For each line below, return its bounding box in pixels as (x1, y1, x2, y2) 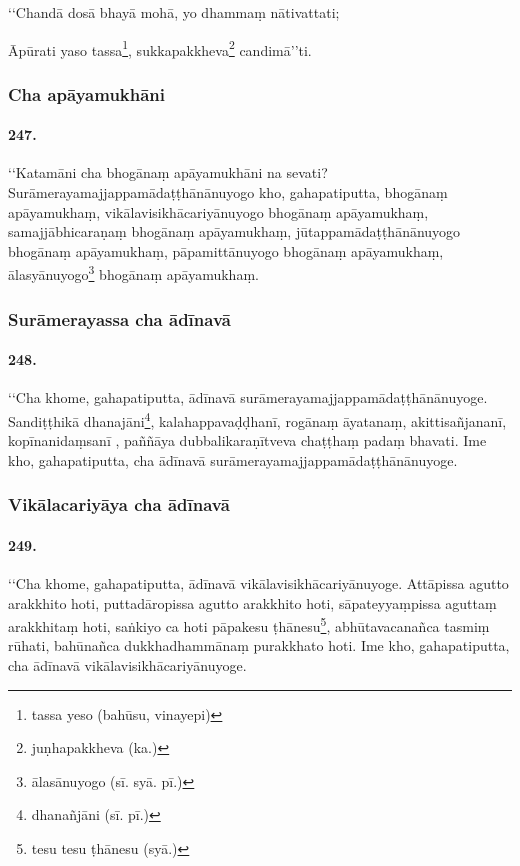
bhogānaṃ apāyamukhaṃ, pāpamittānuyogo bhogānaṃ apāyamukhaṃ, (8, 240, 444, 261)
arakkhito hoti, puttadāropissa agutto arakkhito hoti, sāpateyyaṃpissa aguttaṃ (8, 592, 497, 613)
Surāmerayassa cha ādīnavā (8, 306, 231, 331)
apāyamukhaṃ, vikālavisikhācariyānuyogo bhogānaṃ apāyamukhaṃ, (8, 201, 429, 222)
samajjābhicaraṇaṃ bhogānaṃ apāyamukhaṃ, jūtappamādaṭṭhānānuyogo (8, 221, 461, 242)
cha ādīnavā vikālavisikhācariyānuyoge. (8, 655, 247, 676)
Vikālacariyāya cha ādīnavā (8, 492, 230, 517)
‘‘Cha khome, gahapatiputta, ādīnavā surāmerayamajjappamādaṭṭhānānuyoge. (8, 387, 488, 408)
